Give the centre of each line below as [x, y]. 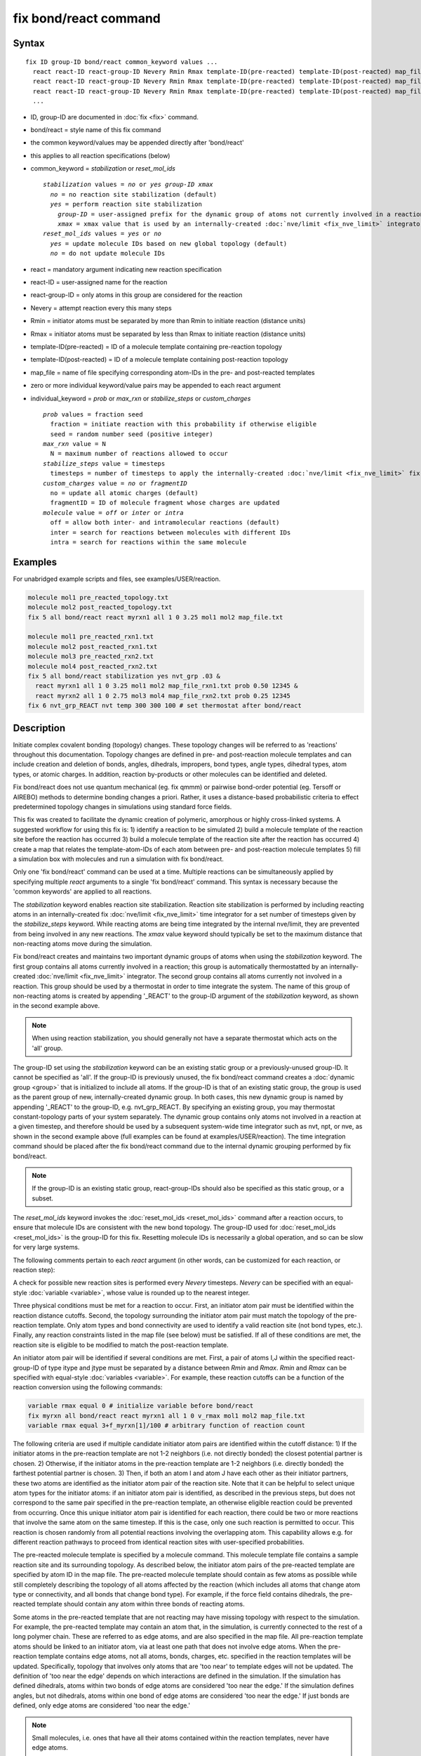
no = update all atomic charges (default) [125, 493]
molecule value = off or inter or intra [113, 512]
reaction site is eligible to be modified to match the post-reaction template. [121, 1344]
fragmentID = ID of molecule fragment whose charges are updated [165, 503]
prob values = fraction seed [93, 414]
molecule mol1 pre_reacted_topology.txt [98, 597]
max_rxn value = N [75, 444]
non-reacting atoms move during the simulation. [82, 944]
